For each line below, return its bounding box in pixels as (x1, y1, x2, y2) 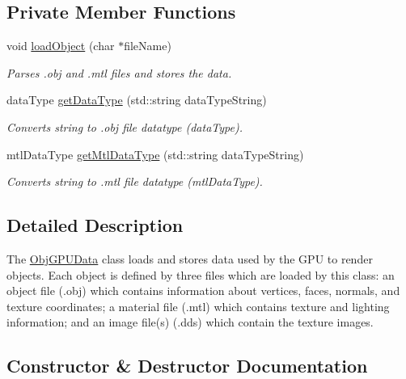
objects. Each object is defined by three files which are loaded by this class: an (6, 266, 395, 283)
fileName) (124, 37, 171, 54)
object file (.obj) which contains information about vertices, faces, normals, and (6, 282, 400, 299)
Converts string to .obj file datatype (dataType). (6, 118, 243, 135)
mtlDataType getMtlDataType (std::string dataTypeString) (6, 145, 304, 162)
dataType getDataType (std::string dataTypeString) (6, 91, 267, 108)
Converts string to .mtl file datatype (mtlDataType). (6, 173, 263, 190)
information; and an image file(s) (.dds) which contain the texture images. (6, 314, 374, 331)
